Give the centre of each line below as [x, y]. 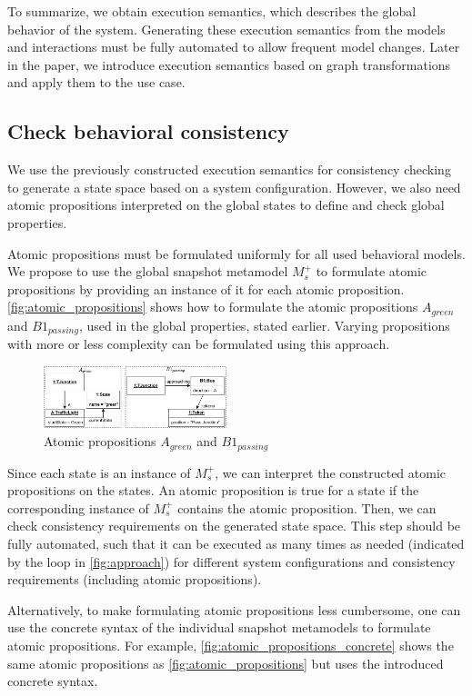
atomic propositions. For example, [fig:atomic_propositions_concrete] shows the [231, 645]
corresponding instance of [78, 507]
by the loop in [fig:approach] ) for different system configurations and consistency [231, 561]
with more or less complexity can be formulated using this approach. [199, 344]
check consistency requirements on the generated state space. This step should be [234, 526]
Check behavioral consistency [148, 131]
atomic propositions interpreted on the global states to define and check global [226, 205]
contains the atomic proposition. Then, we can [307, 507]
